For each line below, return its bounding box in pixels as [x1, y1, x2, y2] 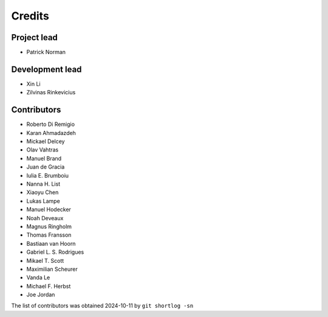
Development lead [11, 64, 82, 74]
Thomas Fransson [26, 231, 72, 239]
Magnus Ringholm [26, 223, 72, 230]
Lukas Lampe [26, 197, 60, 204]
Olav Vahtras [26, 146, 59, 153]
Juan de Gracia [26, 163, 65, 170]
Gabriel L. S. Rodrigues [26, 248, 84, 256]
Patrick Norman [26, 49, 66, 56]
